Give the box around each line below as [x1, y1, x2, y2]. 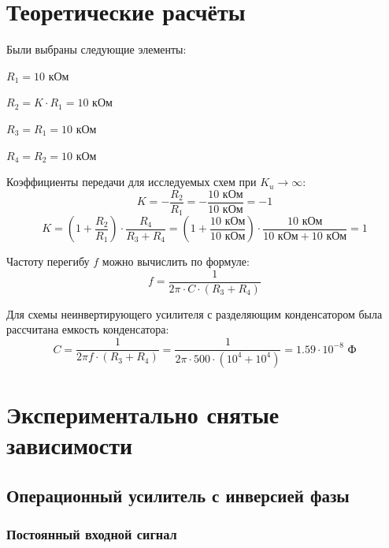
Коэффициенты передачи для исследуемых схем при [6, 173, 257, 190]
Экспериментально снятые [6, 398, 280, 431]
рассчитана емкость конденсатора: [6, 321, 169, 337]
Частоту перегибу [6, 253, 90, 270]
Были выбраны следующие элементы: [6, 41, 187, 58]
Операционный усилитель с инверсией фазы [6, 483, 350, 507]
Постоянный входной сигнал [6, 524, 177, 544]
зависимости [6, 429, 133, 461]
